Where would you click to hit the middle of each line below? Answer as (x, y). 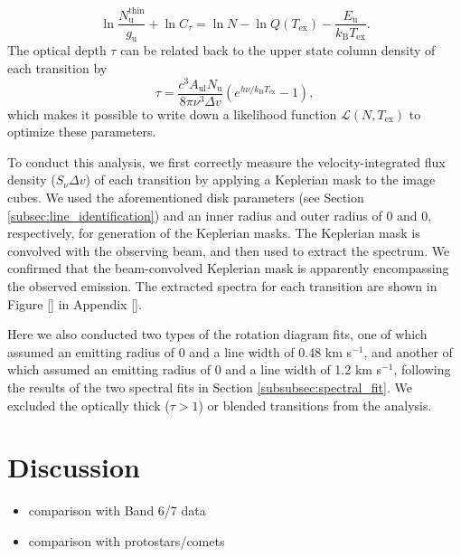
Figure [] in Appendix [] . (75, 303)
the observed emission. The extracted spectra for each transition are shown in (222, 286)
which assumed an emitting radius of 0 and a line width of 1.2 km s (195, 369)
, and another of (408, 351)
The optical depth (57, 50)
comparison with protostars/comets (127, 540)
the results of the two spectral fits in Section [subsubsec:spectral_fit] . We (210, 387)
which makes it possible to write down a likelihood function (172, 113)
